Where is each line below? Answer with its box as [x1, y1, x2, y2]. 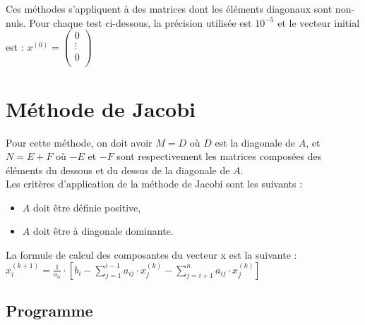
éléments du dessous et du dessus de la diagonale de [6, 162, 230, 177]
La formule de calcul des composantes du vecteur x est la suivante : [6, 247, 297, 262]
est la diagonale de [215, 135, 296, 149]
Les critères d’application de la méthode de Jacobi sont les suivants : [6, 176, 303, 191]
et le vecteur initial [277, 15, 360, 30]
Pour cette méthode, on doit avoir [6, 135, 152, 149]
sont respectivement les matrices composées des [116, 149, 322, 164]
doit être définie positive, [32, 200, 141, 214]
